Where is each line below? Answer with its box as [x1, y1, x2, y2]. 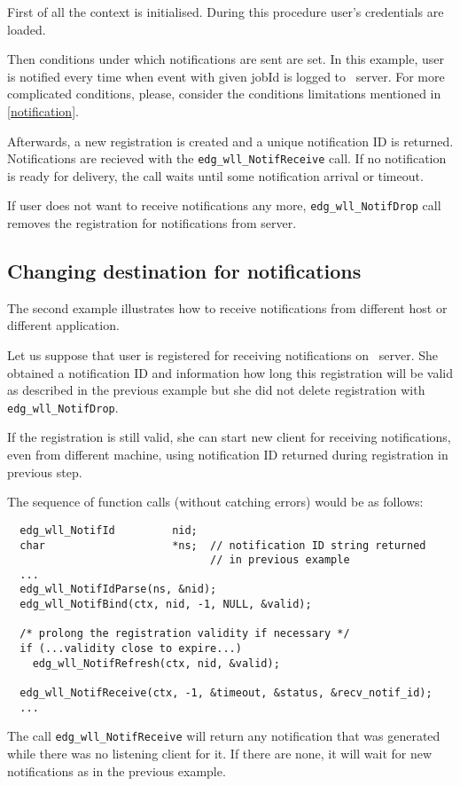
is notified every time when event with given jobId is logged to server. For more [7, 67, 445, 85]
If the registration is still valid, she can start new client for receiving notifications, [7, 428, 451, 446]
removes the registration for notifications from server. [7, 214, 297, 232]
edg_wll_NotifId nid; [19, 523, 198, 537]
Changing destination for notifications [7, 257, 362, 285]
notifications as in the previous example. [7, 761, 226, 780]
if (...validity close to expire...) [19, 642, 242, 656]
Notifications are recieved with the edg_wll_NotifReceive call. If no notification [7, 149, 447, 168]
